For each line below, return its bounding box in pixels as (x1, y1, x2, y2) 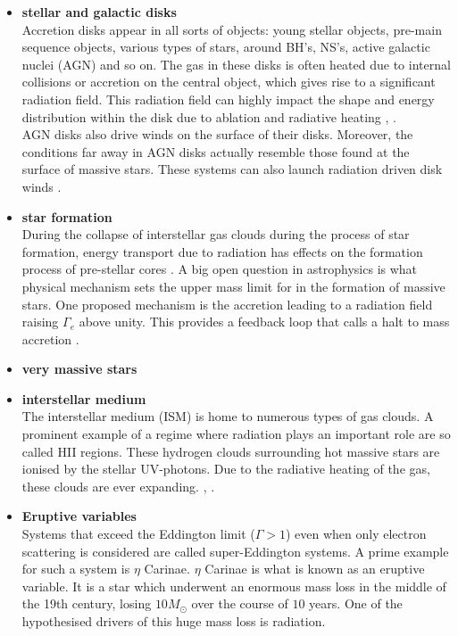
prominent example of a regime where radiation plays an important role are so (21, 425, 451, 443)
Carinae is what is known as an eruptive (204, 559, 425, 578)
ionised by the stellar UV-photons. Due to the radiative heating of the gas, (21, 459, 430, 478)
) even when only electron (285, 524, 427, 543)
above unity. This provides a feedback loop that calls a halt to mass (79, 312, 450, 331)
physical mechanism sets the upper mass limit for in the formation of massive (21, 277, 446, 295)
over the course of (191, 594, 288, 613)
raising (21, 312, 59, 331)
